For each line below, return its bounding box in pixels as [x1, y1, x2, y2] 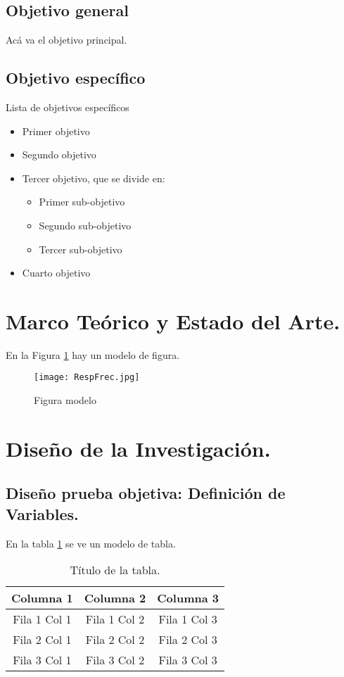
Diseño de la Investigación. [6, 434, 271, 462]
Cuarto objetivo [22, 265, 91, 280]
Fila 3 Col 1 [13, 652, 72, 669]
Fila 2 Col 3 [158, 631, 217, 648]
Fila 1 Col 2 [85, 611, 145, 628]
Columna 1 [11, 590, 73, 607]
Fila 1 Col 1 [13, 611, 72, 628]
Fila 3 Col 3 [158, 652, 217, 669]
